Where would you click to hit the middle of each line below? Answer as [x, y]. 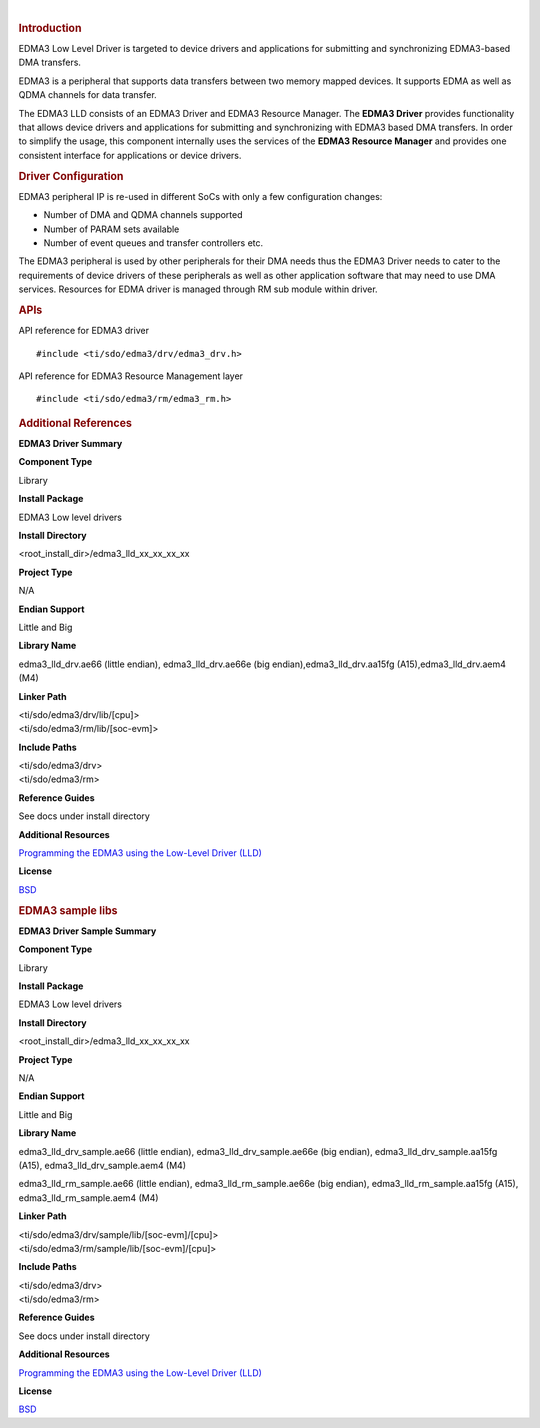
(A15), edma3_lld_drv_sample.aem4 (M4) [102, 1165]
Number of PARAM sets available [111, 229]
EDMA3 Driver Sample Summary [87, 931]
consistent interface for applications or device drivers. [130, 155]
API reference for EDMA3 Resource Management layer [131, 376]
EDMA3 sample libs [68, 910]
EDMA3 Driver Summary [70, 444]
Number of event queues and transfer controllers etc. [153, 243]
